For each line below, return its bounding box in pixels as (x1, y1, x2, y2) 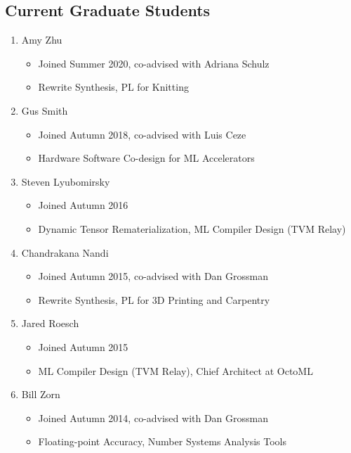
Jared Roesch (21, 316, 79, 331)
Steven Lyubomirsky (21, 174, 110, 189)
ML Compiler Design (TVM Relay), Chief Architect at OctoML (38, 363, 313, 378)
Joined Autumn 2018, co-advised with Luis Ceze (38, 127, 246, 141)
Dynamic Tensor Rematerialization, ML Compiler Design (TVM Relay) (38, 221, 346, 236)
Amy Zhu (21, 32, 62, 47)
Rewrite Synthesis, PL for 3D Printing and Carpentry (38, 292, 270, 307)
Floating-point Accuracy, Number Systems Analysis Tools (38, 434, 286, 449)
